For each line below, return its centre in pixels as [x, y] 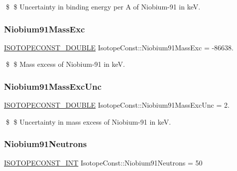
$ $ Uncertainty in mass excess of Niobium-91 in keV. [88, 121]
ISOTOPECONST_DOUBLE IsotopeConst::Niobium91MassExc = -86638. [119, 47]
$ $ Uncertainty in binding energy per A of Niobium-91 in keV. [103, 6]
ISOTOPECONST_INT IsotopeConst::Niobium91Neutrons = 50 [103, 162]
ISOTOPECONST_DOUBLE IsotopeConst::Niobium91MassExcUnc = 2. [117, 105]
